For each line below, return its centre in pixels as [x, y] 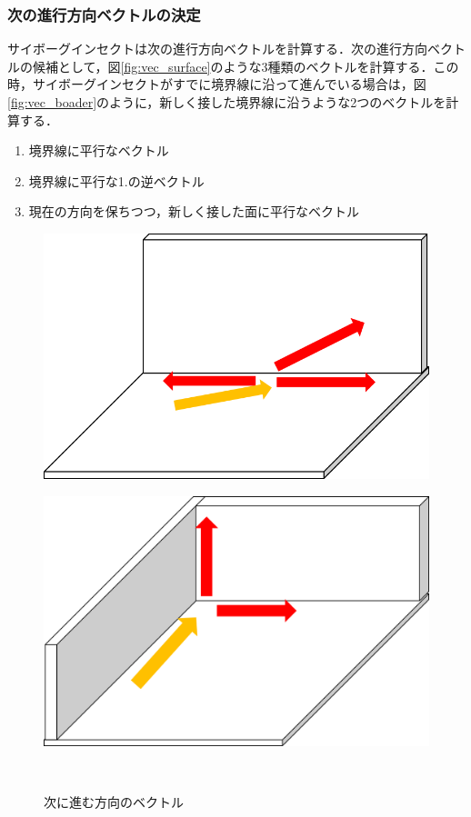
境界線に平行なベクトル [99, 150]
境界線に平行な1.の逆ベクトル [116, 180]
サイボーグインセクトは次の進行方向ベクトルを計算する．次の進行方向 [217, 49]
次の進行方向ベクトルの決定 [104, 14]
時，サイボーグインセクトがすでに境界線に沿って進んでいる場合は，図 [217, 84]
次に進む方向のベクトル [114, 801]
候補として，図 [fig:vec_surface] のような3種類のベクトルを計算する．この [246, 66]
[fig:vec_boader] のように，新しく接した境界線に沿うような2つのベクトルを [227, 102]
